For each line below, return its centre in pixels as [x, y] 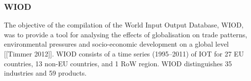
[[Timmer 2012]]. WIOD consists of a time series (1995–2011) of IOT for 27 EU [124, 54]
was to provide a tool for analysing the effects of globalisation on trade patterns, [126, 34]
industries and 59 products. [45, 73]
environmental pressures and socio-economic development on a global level [116, 44]
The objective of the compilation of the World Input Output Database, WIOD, [124, 25]
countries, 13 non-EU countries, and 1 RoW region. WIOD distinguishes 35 [118, 63]
